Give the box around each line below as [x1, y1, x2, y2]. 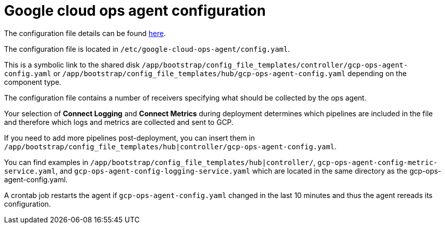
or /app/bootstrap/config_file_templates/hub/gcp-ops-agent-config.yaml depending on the [53, 69, 407, 78]
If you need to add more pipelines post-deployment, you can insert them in [4, 133, 255, 142]
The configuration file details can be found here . [4, 28, 166, 38]
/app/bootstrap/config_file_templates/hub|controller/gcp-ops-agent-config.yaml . [4, 142, 337, 151]
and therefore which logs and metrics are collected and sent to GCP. [4, 117, 234, 126]
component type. [4, 77, 62, 86]
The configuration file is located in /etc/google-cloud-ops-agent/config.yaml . [4, 44, 290, 53]
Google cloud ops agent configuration [4, 2, 266, 19]
